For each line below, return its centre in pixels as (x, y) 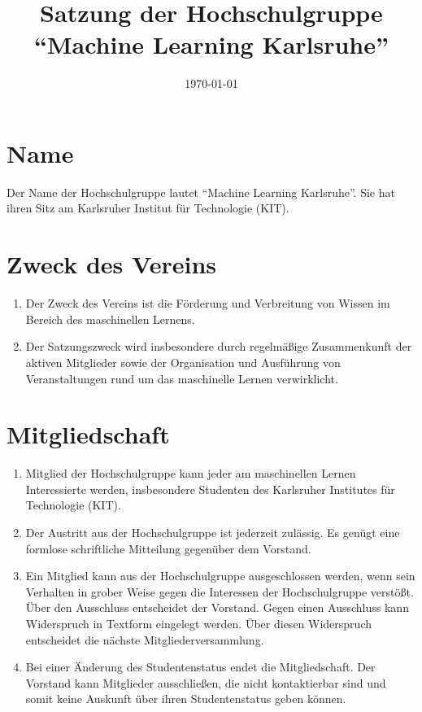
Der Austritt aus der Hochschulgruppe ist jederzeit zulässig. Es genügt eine (213, 533)
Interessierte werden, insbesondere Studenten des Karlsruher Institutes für (210, 489)
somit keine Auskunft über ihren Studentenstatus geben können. (186, 699)
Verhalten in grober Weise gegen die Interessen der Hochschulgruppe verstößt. (220, 591)
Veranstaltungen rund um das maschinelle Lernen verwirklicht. (182, 378)
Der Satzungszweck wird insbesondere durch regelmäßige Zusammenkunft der (219, 346)
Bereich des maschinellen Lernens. (110, 319)
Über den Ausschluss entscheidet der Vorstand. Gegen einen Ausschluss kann (217, 607)
